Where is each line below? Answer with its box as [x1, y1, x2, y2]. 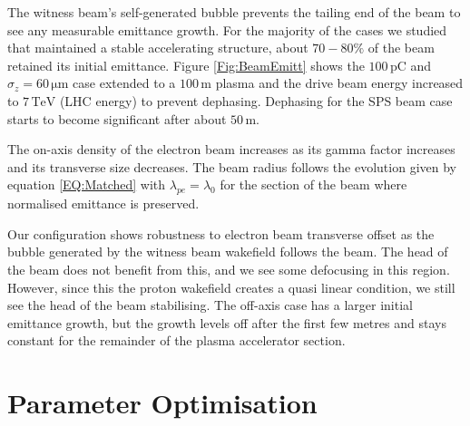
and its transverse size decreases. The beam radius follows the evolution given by [7, 157, 456, 176]
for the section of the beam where [220, 175, 407, 194]
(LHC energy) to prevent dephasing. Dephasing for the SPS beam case [59, 91, 453, 110]
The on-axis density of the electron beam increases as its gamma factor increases [7, 140, 455, 159]
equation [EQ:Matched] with [7, 175, 166, 194]
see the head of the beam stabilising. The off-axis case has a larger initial [7, 295, 413, 315]
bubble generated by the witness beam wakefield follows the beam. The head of [7, 242, 448, 261]
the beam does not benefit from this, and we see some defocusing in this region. [7, 259, 450, 278]
